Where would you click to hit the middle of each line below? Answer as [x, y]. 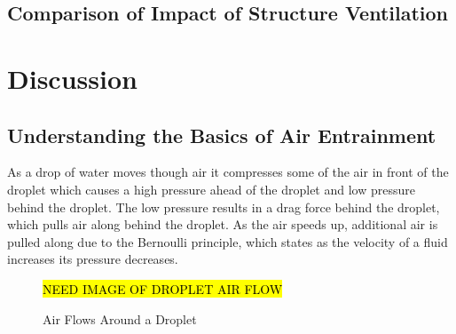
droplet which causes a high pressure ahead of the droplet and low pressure [211, 189]
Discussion [72, 78]
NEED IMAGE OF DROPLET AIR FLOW [163, 288]
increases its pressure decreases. [93, 259]
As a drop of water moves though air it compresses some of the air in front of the [228, 172]
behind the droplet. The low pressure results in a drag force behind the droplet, [224, 207]
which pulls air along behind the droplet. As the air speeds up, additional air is [223, 224]
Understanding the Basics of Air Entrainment [222, 135]
